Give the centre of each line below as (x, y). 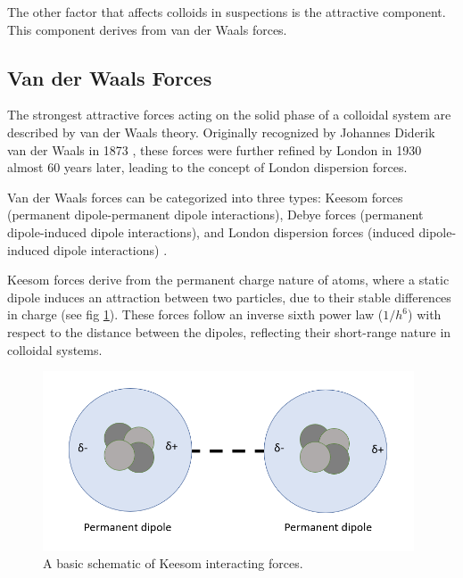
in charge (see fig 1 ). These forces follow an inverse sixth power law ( (195, 314)
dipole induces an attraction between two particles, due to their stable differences (229, 297)
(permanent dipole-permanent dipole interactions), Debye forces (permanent (215, 215)
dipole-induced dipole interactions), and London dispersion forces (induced (211, 231)
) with (425, 314)
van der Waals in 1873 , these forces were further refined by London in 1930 (215, 149)
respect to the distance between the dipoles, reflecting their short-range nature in (229, 331)
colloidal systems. (55, 349)
